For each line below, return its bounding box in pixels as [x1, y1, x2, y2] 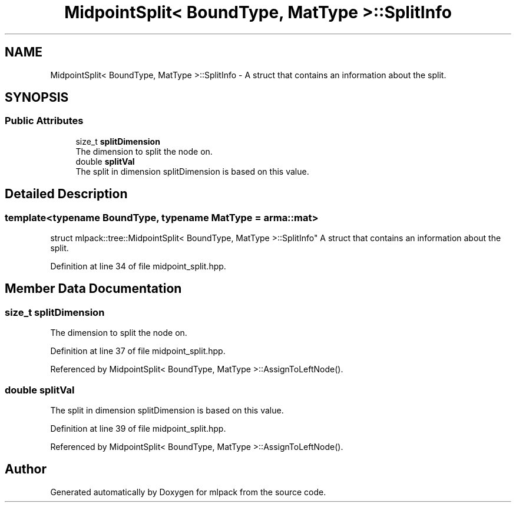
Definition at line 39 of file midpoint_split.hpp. [50, 423, 226, 433]
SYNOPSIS [5, 90, 69, 105]
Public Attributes [5, 115, 84, 127]
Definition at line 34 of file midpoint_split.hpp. [50, 261, 226, 272]
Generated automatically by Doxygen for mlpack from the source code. [50, 486, 326, 497]
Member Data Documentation [5, 281, 182, 296]
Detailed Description [5, 186, 128, 202]
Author [5, 462, 47, 477]
